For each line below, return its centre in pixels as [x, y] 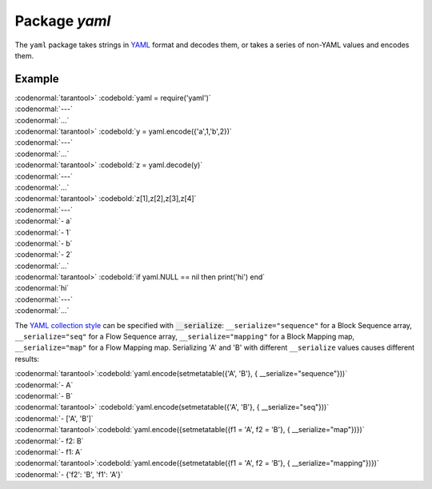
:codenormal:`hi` [42, 288]
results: [27, 359]
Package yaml [63, 21]
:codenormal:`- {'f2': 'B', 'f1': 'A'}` [69, 474]
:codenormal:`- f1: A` [49, 451]
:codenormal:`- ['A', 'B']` [54, 418]
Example [37, 79]
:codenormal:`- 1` [43, 232]
